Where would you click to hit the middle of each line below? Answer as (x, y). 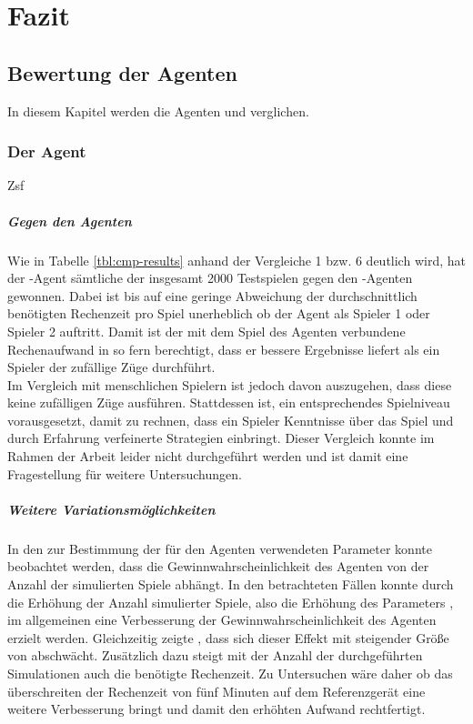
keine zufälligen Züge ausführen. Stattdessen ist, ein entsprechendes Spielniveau (229, 402)
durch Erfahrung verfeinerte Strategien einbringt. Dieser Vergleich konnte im (221, 438)
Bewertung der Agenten (122, 72)
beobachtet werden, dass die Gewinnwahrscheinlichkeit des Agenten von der (218, 566)
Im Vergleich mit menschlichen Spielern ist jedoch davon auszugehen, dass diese (230, 384)
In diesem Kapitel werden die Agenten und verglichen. (158, 111)
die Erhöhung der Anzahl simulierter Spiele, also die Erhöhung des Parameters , (231, 602)
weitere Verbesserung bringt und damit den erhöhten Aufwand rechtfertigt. (216, 709)
